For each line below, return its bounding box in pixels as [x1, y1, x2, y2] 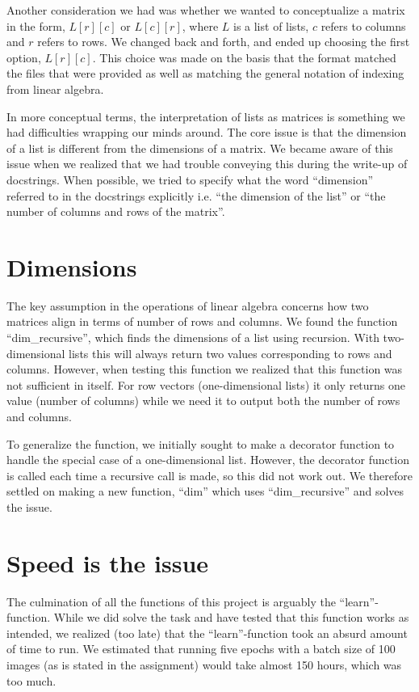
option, [6, 49, 41, 65]
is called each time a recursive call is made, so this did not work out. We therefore [6, 466, 413, 483]
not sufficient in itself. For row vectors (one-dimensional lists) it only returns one [6, 376, 406, 393]
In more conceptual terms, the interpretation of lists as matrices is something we [6, 108, 405, 124]
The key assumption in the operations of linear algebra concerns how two [6, 297, 369, 314]
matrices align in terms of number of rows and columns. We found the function [6, 313, 398, 330]
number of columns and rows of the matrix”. [6, 203, 225, 220]
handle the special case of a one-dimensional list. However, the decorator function [6, 451, 409, 468]
